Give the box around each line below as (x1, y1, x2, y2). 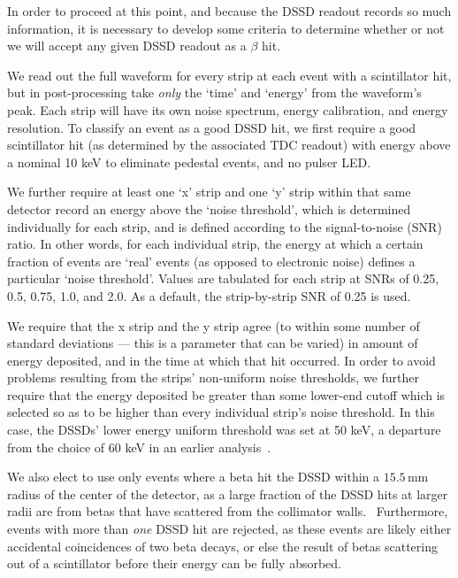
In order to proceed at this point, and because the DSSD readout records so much (7, 2, 452, 19)
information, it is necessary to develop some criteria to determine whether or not (7, 19, 445, 37)
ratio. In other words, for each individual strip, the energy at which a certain (7, 235, 424, 253)
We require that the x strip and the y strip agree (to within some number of (7, 316, 420, 335)
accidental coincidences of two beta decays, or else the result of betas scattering (7, 536, 439, 555)
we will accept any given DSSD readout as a (7, 36, 247, 55)
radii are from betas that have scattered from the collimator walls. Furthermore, (7, 502, 448, 520)
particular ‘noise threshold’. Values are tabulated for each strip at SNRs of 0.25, (7, 269, 439, 288)
